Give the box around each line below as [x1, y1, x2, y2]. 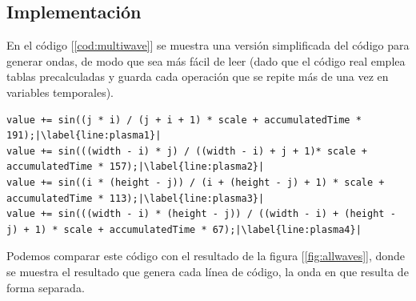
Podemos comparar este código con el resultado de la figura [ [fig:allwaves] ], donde [6, 247, 406, 264]
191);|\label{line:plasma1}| [6, 130, 162, 142]
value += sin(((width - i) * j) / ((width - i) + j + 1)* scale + [6, 145, 368, 157]
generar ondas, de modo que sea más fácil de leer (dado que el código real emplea [6, 52, 406, 69]
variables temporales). [6, 83, 114, 100]
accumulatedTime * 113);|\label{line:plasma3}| [6, 192, 265, 204]
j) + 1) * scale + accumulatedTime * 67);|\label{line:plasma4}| [6, 223, 362, 235]
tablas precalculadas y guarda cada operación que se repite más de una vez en [6, 68, 389, 85]
